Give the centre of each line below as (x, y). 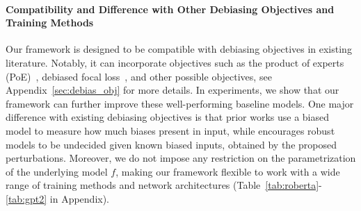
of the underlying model (57, 171)
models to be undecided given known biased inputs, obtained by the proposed (171, 144)
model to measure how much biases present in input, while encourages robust (170, 130)
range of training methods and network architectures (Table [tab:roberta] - (164, 185)
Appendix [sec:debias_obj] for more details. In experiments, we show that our (173, 90)
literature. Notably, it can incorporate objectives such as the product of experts (175, 62)
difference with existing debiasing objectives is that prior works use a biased (168, 117)
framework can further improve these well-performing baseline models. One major (180, 103)
